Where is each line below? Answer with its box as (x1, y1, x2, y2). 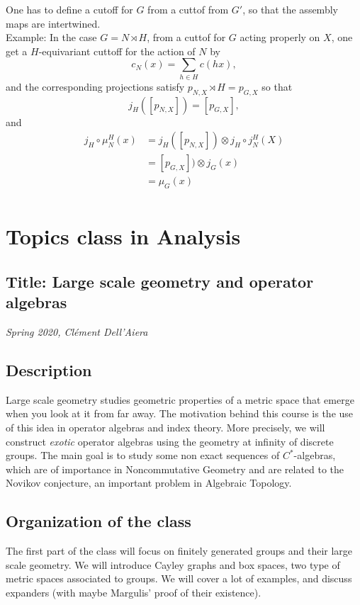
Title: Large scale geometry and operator (6, 270, 314, 292)
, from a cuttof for (147, 30, 226, 45)
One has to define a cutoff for (6, 2, 133, 16)
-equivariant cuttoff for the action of (38, 43, 196, 58)
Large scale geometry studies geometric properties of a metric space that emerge (6, 392, 354, 407)
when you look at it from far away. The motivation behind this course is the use (6, 406, 354, 421)
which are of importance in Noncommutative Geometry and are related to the (6, 461, 344, 476)
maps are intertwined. (6, 16, 101, 30)
